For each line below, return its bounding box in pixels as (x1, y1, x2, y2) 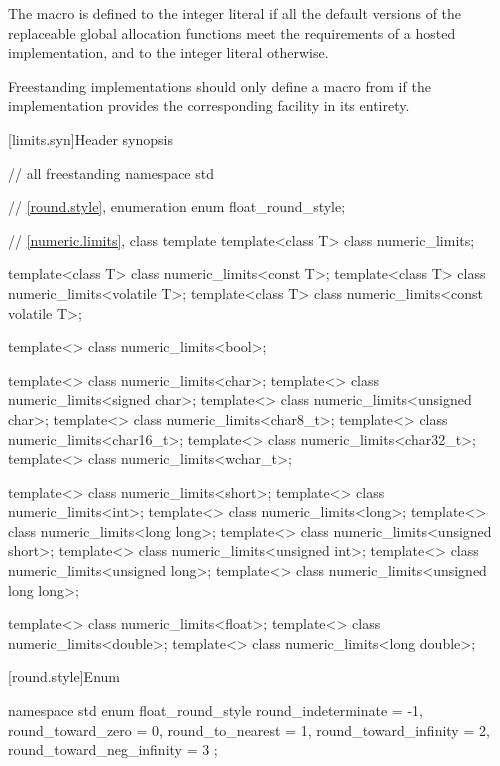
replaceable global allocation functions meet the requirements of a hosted (8, 22, 456, 43)
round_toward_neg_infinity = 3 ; (8, 739, 218, 760)
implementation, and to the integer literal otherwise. (8, 42, 329, 63)
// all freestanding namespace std (8, 162, 214, 183)
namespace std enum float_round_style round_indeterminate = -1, (8, 700, 423, 721)
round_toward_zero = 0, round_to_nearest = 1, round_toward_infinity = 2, (8, 719, 490, 740)
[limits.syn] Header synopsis (8, 128, 173, 149)
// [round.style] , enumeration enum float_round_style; (8, 196, 346, 217)
